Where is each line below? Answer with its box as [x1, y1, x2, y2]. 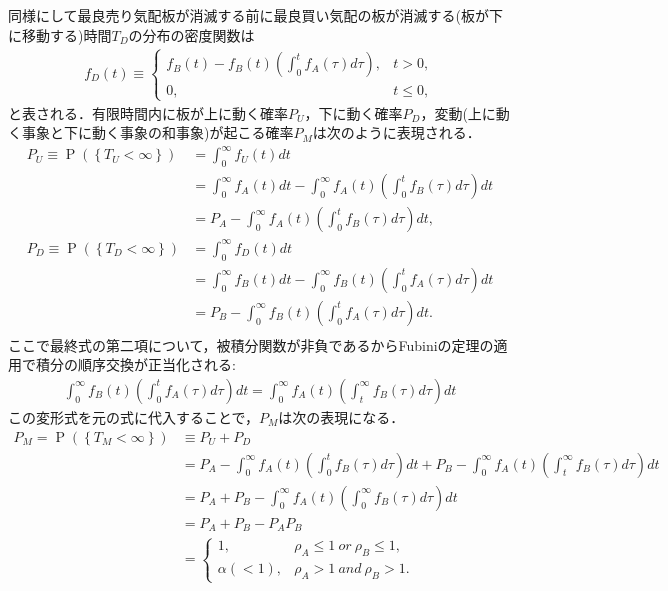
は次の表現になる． [278, 407, 405, 427]
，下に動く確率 [304, 102, 403, 123]
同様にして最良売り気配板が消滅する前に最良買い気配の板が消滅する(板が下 [8, 5, 504, 25]
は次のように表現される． [312, 122, 481, 143]
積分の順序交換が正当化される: [35, 354, 236, 375]
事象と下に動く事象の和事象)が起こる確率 [21, 122, 294, 143]
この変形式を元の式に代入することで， [8, 407, 260, 427]
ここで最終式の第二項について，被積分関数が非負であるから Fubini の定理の [8, 334, 494, 355]
